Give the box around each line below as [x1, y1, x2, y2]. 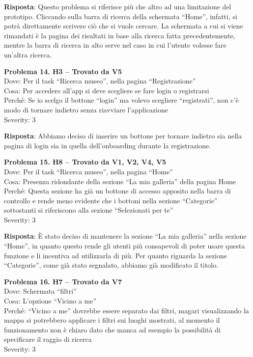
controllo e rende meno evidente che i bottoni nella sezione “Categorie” [4, 195, 218, 205]
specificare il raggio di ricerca [4, 334, 92, 344]
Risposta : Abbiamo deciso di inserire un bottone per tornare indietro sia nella [4, 131, 242, 141]
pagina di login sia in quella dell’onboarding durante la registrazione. [4, 140, 211, 150]
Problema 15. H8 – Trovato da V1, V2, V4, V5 [4, 157, 167, 167]
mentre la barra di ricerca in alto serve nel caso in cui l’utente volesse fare [4, 40, 226, 50]
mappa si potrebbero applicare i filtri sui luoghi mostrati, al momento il [4, 315, 220, 325]
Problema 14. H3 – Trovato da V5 [4, 66, 122, 76]
